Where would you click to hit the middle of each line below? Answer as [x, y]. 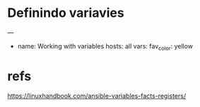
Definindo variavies [66, 13]
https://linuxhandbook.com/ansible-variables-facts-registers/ [96, 96]
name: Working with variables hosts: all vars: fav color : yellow [105, 47]
